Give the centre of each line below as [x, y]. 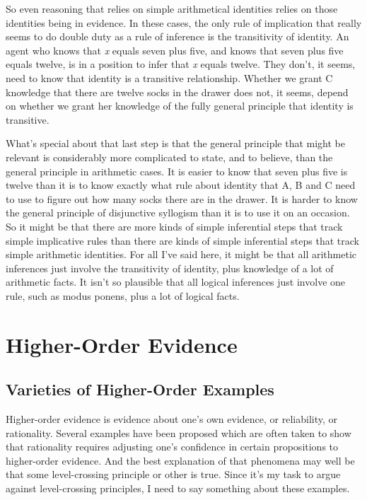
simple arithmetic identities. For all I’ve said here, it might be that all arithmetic [181, 254]
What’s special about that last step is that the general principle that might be [175, 143]
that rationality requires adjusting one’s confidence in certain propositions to [172, 447]
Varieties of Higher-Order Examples [140, 389]
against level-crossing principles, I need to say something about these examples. [178, 488]
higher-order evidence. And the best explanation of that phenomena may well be [180, 460]
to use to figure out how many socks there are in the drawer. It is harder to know [182, 198]
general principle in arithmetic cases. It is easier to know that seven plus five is [177, 171]
